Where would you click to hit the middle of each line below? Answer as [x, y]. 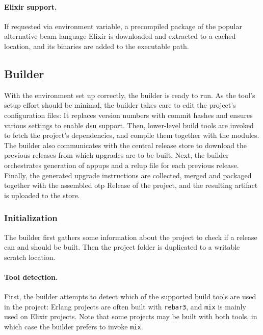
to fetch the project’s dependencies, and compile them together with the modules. [132, 135]
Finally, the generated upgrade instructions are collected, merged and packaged [128, 175]
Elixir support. [31, 6]
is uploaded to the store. [42, 195]
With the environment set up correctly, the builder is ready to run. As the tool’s [130, 95]
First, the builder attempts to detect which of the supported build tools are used [130, 296]
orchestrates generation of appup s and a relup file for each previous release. [122, 165]
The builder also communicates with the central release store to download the [126, 145]
